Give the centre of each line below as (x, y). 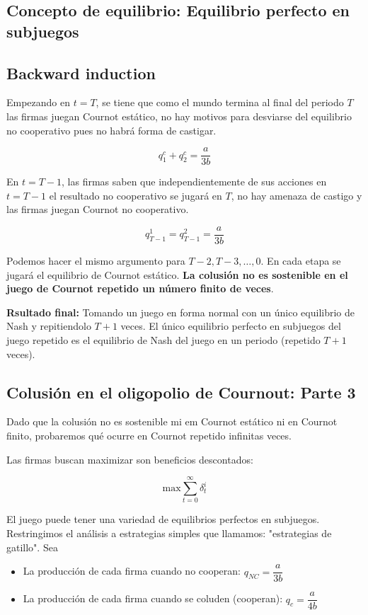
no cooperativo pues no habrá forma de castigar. (111, 130)
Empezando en (39, 102)
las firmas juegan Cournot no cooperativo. (98, 209)
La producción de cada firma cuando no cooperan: (132, 571)
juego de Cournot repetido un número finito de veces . (140, 288)
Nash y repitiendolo (49, 326)
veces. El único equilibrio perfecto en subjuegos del (231, 326)
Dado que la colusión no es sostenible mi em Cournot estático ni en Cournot (172, 421)
